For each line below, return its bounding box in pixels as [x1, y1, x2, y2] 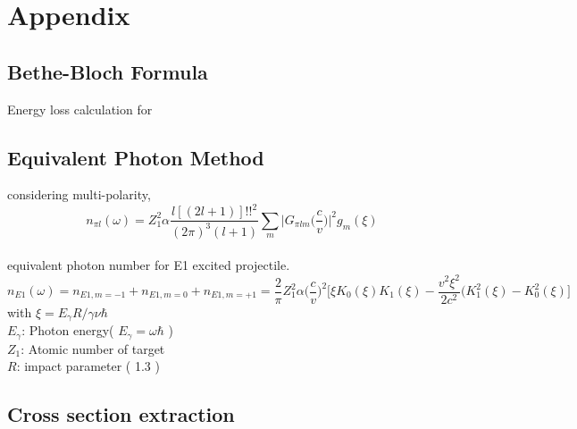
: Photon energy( [21, 321, 114, 340]
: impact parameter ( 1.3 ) [16, 357, 160, 375]
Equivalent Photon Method [7, 143, 264, 171]
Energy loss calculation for [7, 99, 153, 118]
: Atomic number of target [21, 339, 165, 357]
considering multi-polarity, [7, 185, 151, 204]
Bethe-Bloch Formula [7, 57, 208, 85]
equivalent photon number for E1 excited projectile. [7, 256, 290, 274]
